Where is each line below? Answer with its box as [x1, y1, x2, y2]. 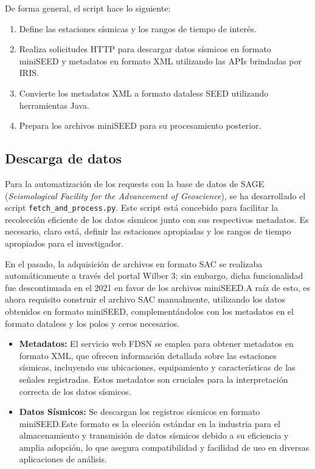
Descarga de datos [5, 149, 122, 168]
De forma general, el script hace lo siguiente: [5, 2, 171, 14]
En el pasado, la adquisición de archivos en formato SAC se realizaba [5, 257, 263, 270]
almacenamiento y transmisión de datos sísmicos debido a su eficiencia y [19, 429, 289, 442]
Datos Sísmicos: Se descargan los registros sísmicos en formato [19, 405, 260, 418]
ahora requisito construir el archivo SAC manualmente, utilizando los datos [5, 293, 285, 306]
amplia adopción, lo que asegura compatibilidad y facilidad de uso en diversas [19, 440, 310, 453]
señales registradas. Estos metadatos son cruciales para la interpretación [19, 372, 288, 385]
